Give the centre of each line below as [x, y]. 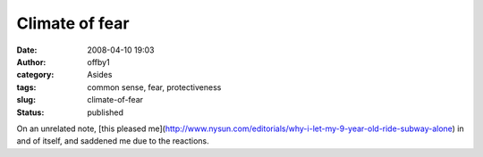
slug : [26, 100]
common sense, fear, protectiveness [154, 87]
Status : [30, 112]
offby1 [99, 62]
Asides [100, 75]
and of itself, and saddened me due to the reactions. [113, 141]
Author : [31, 62]
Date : [27, 50]
